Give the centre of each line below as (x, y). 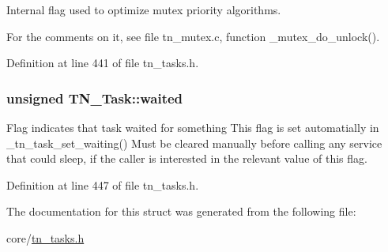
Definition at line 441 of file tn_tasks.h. (103, 63)
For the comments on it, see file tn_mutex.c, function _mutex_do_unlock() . (193, 36)
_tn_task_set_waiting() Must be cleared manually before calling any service (194, 143)
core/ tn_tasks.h (45, 237)
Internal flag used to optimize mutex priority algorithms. (144, 9)
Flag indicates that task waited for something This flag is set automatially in (193, 127)
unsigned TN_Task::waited (95, 98)
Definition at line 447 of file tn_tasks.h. (103, 184)
